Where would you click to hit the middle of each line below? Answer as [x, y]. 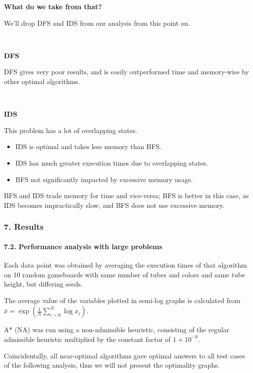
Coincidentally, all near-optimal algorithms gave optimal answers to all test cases [125, 355]
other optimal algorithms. [42, 81]
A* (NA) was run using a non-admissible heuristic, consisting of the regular [117, 330]
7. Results [24, 227]
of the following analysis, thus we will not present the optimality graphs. [112, 365]
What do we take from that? [53, 6]
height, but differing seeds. [43, 284]
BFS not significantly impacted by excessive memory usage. [104, 179]
